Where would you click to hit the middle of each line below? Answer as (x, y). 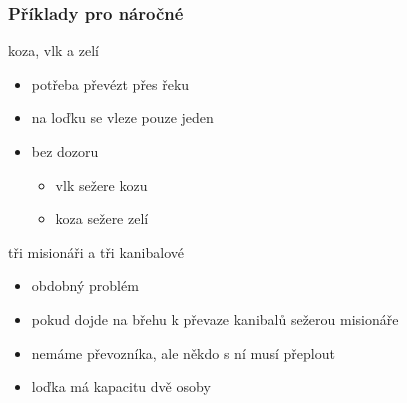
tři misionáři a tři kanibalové (96, 251)
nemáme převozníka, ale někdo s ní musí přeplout (183, 352)
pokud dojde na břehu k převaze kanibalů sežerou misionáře (215, 318)
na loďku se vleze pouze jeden (122, 117)
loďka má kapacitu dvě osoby (121, 386)
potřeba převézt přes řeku (110, 83)
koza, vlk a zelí (53, 50)
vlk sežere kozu (101, 184)
